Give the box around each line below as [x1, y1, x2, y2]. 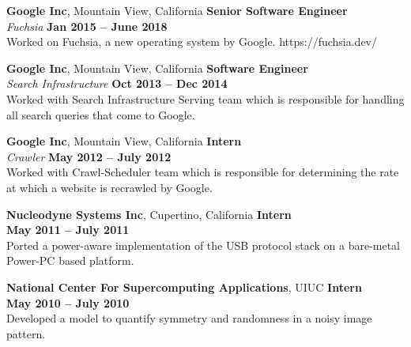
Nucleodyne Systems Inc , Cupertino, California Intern [6, 206, 292, 222]
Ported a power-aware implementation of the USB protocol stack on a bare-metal [6, 236, 401, 253]
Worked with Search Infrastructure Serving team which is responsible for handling [6, 90, 405, 107]
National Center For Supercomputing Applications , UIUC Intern [6, 278, 362, 295]
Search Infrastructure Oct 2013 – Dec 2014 [6, 75, 228, 92]
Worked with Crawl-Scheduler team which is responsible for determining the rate [6, 164, 399, 180]
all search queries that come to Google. [6, 106, 195, 123]
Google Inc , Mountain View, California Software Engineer [6, 59, 308, 76]
